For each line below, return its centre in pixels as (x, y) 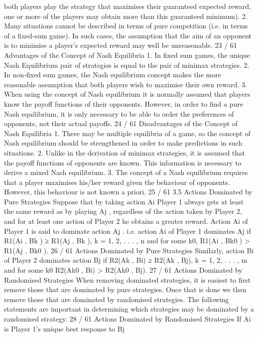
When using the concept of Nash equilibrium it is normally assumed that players (127, 94)
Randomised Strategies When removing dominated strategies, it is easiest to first (128, 279)
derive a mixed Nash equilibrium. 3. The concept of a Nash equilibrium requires (126, 172)
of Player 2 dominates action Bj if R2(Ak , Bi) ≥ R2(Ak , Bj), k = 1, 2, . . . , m (126, 260)
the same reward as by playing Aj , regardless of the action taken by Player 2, (123, 211)
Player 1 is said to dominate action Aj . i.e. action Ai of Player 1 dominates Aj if (128, 231)
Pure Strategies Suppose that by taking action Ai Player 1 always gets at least (124, 201)
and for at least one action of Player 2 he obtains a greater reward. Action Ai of (126, 221)
